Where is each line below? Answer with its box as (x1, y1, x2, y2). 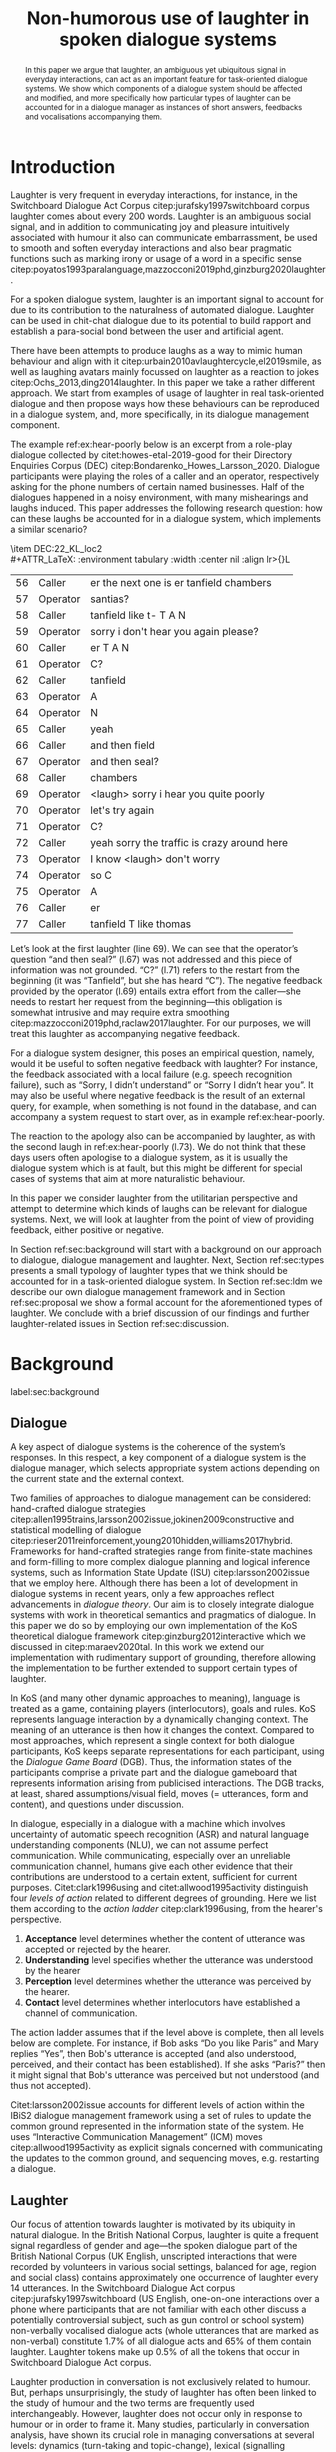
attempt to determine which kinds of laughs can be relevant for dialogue (10, 1202, 308, 1214)
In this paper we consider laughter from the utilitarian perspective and (10, 1192, 298, 1204)
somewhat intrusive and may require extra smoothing (10, 1006, 230, 1018)
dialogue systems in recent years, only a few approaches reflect (10, 1588, 275, 1600)
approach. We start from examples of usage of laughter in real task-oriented (10, 387, 325, 399)
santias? (89, 592, 130, 606)
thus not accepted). (10, 2080, 92, 2092)
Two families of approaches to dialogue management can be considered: (10, 1492, 312, 1504)
